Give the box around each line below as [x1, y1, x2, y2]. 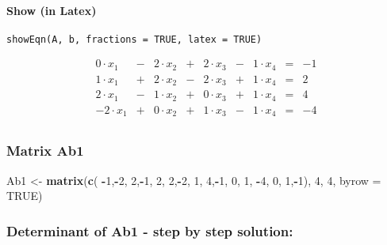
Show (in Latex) [6, 2, 97, 18]
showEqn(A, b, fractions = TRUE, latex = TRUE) [6, 33, 262, 45]
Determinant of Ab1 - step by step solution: [6, 220, 293, 240]
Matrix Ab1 [6, 141, 84, 160]
